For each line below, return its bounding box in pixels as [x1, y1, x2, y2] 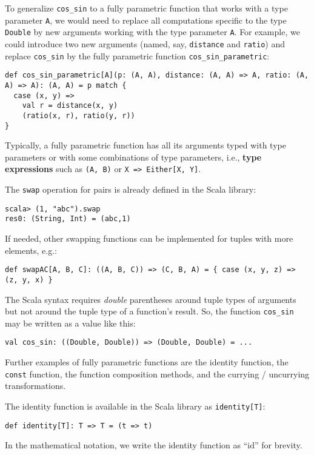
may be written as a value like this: [5, 316, 136, 329]
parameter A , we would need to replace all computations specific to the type [5, 13, 287, 26]
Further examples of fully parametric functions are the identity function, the [5, 356, 289, 368]
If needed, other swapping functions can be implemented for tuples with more [5, 232, 293, 245]
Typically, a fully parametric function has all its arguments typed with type [5, 139, 286, 151]
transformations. [5, 379, 66, 392]
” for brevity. [254, 439, 302, 451]
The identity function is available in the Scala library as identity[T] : [5, 399, 266, 412]
